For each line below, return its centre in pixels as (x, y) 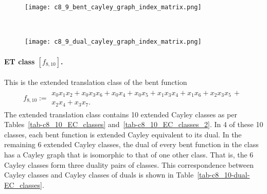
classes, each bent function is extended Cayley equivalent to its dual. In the (123, 134)
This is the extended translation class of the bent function (96, 82)
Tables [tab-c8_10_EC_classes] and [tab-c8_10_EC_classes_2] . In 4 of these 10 (134, 124)
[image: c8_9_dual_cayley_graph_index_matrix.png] (113, 42)
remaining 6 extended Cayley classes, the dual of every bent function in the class (131, 144)
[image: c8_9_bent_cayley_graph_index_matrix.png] (113, 7)
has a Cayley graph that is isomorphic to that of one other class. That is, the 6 (129, 155)
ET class (20, 61)
